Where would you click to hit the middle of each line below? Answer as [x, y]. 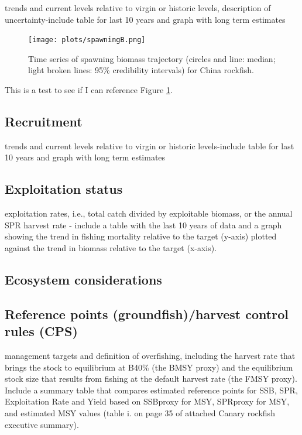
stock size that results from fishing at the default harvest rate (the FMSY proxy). [151, 379]
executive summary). [42, 424]
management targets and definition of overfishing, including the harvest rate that [150, 355]
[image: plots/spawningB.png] [87, 40]
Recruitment [44, 121]
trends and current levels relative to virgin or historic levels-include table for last [150, 145]
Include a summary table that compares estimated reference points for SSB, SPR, [151, 390]
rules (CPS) [41, 331]
